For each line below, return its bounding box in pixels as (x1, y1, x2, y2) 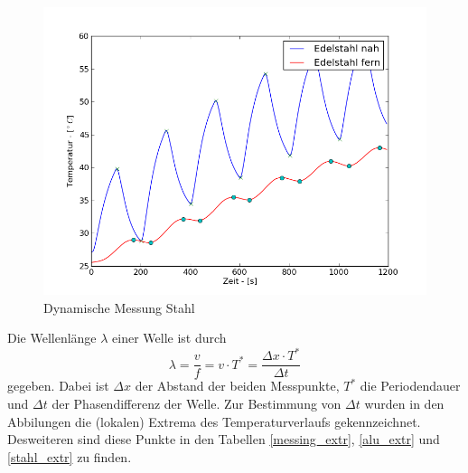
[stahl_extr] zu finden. (7, 447, 132, 466)
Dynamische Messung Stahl (43, 298, 195, 317)
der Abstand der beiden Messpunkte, (135, 376, 340, 395)
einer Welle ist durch (112, 328, 227, 347)
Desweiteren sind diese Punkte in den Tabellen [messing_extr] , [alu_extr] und (7, 430, 440, 449)
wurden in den (364, 393, 445, 412)
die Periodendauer (360, 376, 461, 395)
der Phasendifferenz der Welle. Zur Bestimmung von (51, 393, 342, 412)
